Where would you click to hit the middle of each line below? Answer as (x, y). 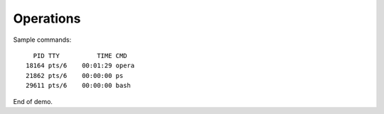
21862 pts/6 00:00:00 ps (75, 75)
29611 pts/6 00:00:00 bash (79, 86)
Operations (47, 18)
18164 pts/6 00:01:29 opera (80, 66)
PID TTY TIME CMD (80, 56)
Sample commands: (42, 40)
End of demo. (33, 101)
